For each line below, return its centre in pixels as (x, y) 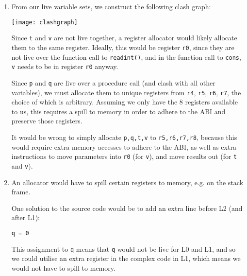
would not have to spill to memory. (63, 267)
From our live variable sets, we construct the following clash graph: (111, 6)
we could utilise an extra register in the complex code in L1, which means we (126, 258)
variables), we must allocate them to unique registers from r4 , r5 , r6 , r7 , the (126, 92)
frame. (21, 192)
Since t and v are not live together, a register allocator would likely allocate (124, 38)
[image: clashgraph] (44, 22)
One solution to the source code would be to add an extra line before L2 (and (127, 208)
